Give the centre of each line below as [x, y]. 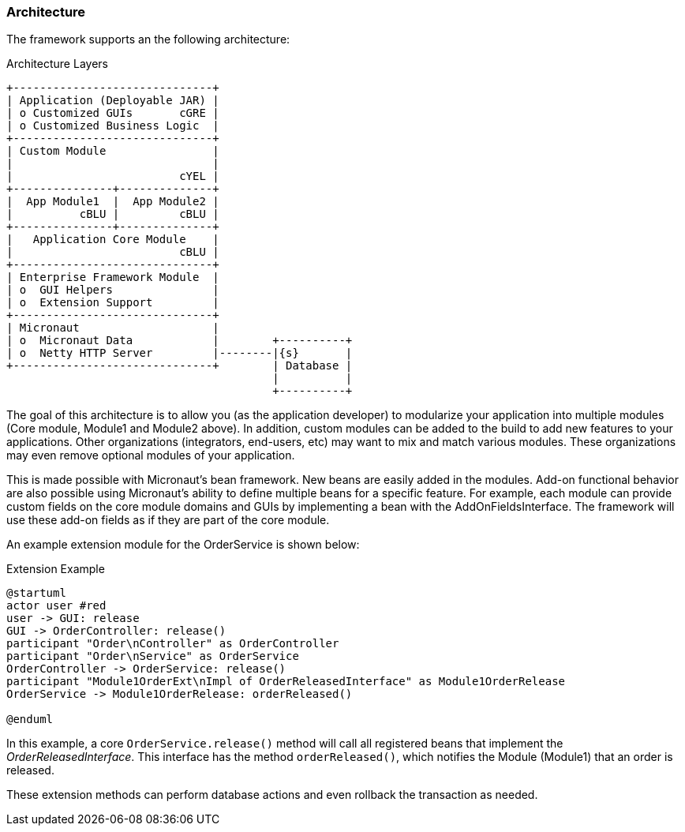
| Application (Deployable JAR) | [113, 101]
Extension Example [56, 569]
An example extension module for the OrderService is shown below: [183, 545]
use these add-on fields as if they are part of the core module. [168, 520]
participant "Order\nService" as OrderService [153, 656]
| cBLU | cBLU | [113, 214]
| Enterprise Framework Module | [113, 277]
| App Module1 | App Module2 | [113, 202]
